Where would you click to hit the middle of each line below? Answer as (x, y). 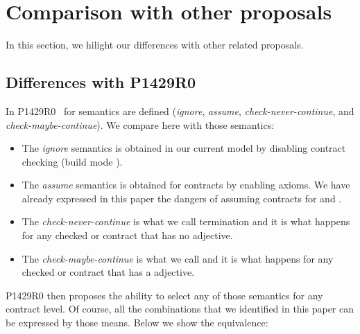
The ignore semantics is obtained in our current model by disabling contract (184, 148)
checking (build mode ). (72, 161)
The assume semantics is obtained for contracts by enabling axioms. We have (186, 185)
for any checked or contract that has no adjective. (127, 235)
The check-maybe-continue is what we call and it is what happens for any (178, 258)
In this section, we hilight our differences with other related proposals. (155, 45)
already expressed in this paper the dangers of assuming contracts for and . (182, 198)
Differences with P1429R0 (101, 82)
